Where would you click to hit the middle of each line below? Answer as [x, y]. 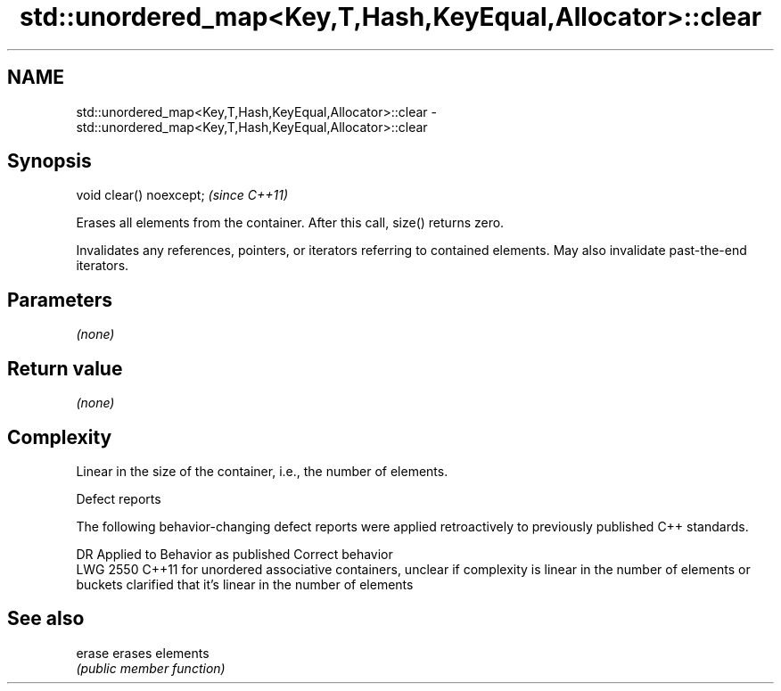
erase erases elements [143, 653]
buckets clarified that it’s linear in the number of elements [245, 584]
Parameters [60, 300]
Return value [65, 368]
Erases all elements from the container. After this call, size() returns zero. [290, 223]
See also [46, 619]
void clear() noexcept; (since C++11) [182, 195]
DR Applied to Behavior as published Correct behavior [234, 554]
